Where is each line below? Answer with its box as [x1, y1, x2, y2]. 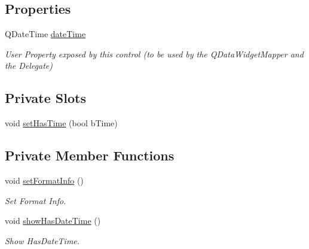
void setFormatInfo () [5, 174, 84, 186]
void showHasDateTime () [5, 214, 101, 227]
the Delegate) [5, 59, 53, 72]
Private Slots [5, 89, 86, 107]
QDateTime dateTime [5, 28, 86, 40]
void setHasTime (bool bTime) [5, 117, 118, 129]
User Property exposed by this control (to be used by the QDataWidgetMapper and [5, 47, 304, 60]
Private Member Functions [5, 146, 175, 165]
